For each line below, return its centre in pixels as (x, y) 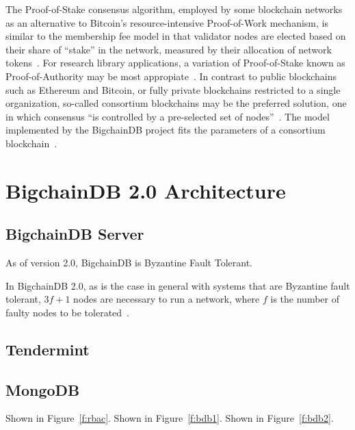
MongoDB (43, 389)
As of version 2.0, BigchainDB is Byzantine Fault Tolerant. (129, 263)
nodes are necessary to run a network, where (167, 299)
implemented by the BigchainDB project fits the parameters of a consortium (166, 130)
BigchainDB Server (75, 234)
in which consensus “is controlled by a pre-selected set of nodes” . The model (168, 116)
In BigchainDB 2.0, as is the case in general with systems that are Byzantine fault (178, 285)
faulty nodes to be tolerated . (67, 312)
